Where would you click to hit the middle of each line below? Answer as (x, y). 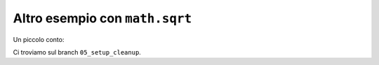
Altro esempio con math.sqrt (102, 18)
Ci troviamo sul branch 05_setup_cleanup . (77, 52)
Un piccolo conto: (39, 39)
